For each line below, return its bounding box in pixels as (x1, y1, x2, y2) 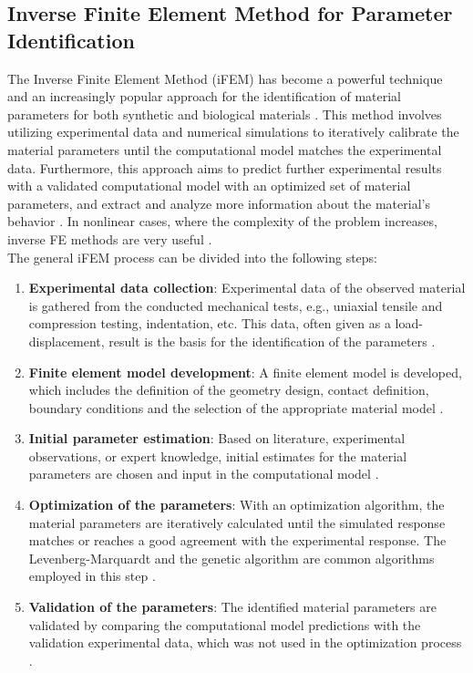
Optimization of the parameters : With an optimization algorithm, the (28, 495, 445, 514)
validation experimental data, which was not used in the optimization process (28, 633, 462, 652)
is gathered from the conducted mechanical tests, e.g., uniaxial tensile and (28, 295, 443, 315)
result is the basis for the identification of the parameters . (108, 331, 436, 350)
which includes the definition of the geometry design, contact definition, (28, 380, 429, 399)
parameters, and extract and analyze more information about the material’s (7, 193, 430, 212)
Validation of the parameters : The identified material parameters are (28, 597, 437, 616)
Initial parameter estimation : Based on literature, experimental (28, 429, 406, 448)
